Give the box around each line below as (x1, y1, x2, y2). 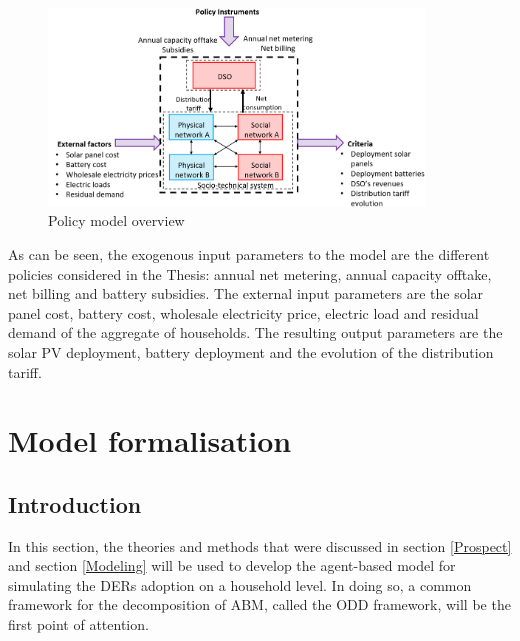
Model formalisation (8, 420, 292, 461)
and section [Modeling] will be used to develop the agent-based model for (8, 555, 456, 576)
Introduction (8, 488, 142, 519)
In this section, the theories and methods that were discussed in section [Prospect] (8, 535, 512, 556)
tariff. (8, 361, 42, 382)
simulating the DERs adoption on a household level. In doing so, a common (8, 574, 472, 595)
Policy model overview (48, 210, 185, 231)
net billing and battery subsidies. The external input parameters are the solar (8, 283, 484, 304)
